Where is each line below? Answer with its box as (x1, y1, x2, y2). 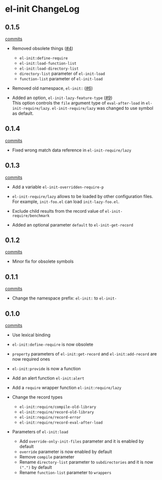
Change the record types (12, 394, 63, 400)
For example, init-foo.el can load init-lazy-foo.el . (12, 199, 120, 204)
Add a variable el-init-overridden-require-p (12, 184, 104, 190)
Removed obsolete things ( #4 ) (12, 46, 73, 51)
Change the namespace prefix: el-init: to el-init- (12, 295, 117, 301)
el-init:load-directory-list (19, 66, 79, 71)
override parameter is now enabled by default (19, 449, 112, 455)
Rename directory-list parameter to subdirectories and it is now (19, 459, 154, 465)
